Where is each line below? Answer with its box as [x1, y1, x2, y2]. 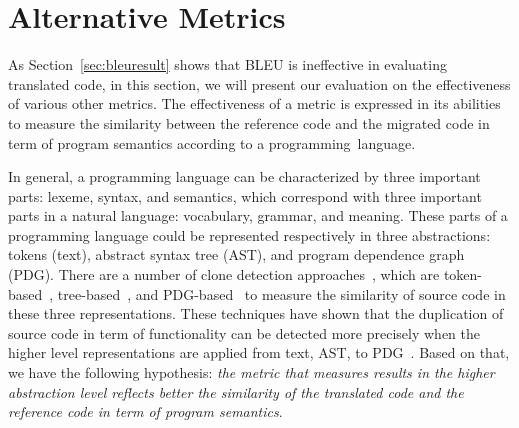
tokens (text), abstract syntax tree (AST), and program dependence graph [8, 244, 465, 265]
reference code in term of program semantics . [8, 401, 283, 422]
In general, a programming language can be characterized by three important [8, 166, 481, 187]
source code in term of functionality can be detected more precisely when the [8, 322, 480, 343]
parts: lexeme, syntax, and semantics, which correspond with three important [8, 185, 482, 206]
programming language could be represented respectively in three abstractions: [8, 224, 491, 245]
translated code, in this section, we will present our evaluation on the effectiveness [8, 73, 511, 94]
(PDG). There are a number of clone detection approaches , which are [8, 264, 440, 285]
